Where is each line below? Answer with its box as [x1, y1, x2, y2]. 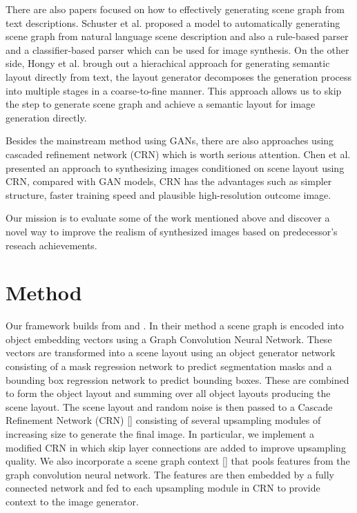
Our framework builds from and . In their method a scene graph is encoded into [6, 318, 344, 333]
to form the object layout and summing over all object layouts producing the [6, 386, 331, 400]
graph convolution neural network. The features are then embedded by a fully [6, 467, 334, 481]
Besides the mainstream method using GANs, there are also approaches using [6, 133, 334, 148]
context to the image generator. [6, 494, 139, 508]
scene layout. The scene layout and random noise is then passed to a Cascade [6, 399, 333, 414]
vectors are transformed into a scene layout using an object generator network [6, 345, 336, 360]
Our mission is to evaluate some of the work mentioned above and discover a [6, 211, 330, 225]
